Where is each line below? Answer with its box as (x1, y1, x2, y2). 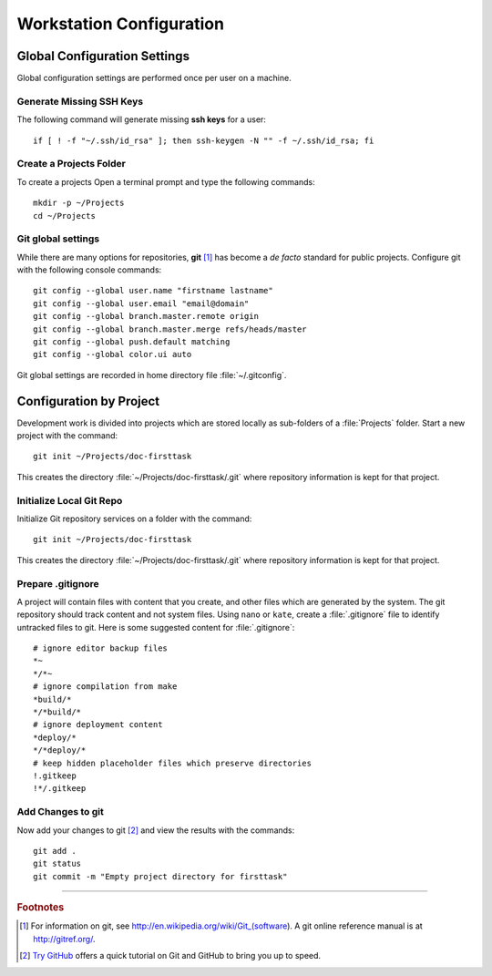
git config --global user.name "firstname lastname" (33, 285, 273, 296)
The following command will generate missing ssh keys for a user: (16, 114, 266, 125)
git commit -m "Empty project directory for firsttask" (33, 871, 288, 881)
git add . (33, 846, 77, 856)
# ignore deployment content (33, 720, 163, 730)
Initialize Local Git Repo (16, 494, 123, 507)
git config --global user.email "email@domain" (33, 298, 250, 309)
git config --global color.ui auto (33, 349, 192, 360)
